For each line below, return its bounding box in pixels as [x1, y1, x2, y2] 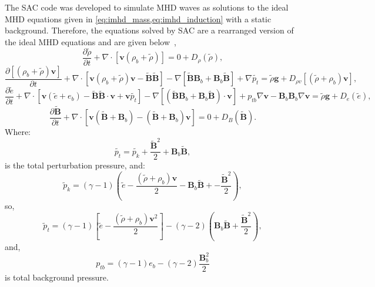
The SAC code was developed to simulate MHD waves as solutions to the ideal [5, 1, 289, 13]
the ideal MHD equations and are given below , [5, 35, 176, 48]
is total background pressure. [5, 271, 109, 283]
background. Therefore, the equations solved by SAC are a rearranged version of [5, 24, 294, 36]
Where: [5, 126, 31, 138]
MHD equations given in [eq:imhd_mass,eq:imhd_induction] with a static [5, 12, 272, 25]
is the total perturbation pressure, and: [5, 159, 145, 171]
